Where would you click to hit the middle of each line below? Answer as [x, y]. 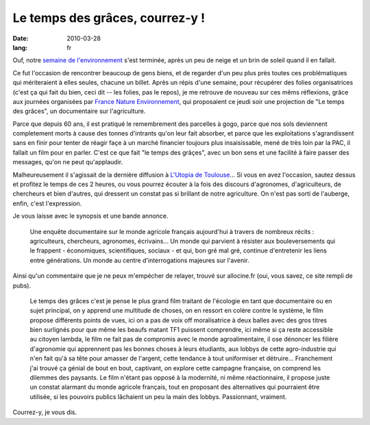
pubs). [22, 285]
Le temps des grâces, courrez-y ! [109, 18]
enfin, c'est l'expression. [47, 203]
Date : [21, 38]
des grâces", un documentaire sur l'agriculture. [79, 111]
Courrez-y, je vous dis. [45, 412]
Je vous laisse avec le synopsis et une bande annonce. [90, 216]
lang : [20, 47]
